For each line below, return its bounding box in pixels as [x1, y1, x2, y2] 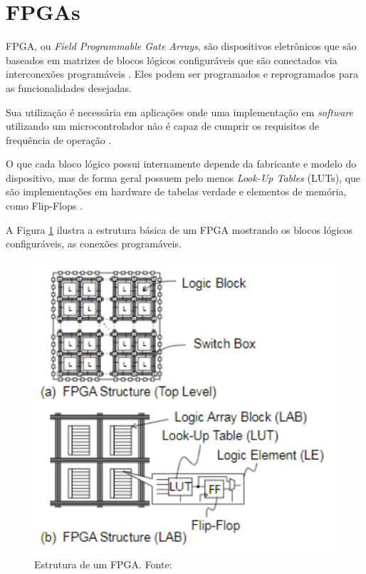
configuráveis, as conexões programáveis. [6, 236, 182, 251]
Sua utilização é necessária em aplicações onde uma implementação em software [6, 104, 353, 119]
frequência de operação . [6, 132, 112, 147]
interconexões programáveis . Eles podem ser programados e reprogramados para [6, 66, 358, 81]
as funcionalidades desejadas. [6, 80, 132, 95]
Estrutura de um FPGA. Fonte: [34, 556, 172, 571]
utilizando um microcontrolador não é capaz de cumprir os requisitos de [6, 118, 320, 133]
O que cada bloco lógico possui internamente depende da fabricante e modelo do [6, 156, 357, 171]
